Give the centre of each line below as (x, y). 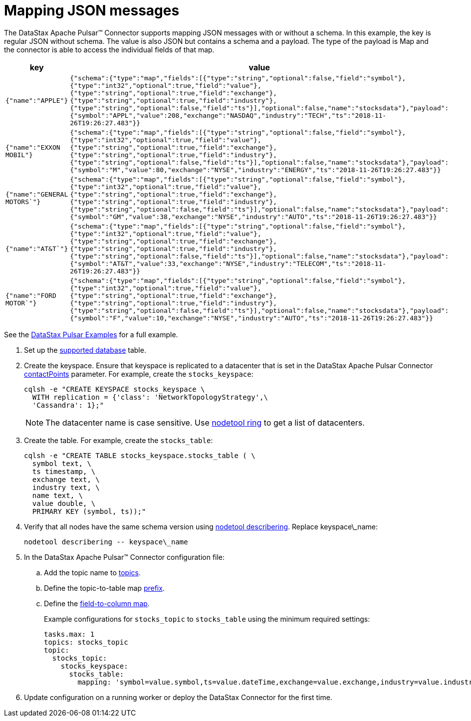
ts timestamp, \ (64, 471)
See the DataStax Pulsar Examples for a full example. (91, 334)
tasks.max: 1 (69, 634)
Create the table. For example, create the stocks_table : (118, 440)
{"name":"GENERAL (37, 194)
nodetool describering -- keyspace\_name (106, 542)
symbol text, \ (62, 463)
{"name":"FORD (31, 295)
